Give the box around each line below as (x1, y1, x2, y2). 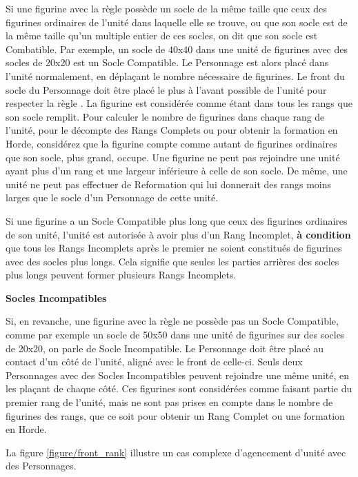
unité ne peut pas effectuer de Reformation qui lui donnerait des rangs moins (6, 176, 331, 191)
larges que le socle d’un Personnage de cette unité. (6, 190, 219, 205)
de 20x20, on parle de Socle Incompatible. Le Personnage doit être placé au (6, 341, 324, 355)
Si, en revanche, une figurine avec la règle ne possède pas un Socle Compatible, (6, 314, 339, 328)
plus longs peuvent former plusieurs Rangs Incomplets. (6, 267, 237, 282)
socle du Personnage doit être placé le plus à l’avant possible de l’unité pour (6, 82, 327, 97)
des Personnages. (6, 458, 77, 473)
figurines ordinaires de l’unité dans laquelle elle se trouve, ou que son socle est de (6, 14, 348, 29)
